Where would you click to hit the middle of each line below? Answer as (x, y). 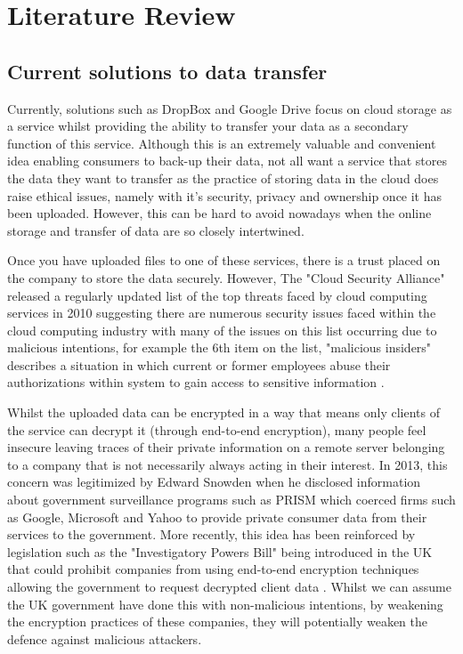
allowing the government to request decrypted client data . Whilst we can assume (229, 587)
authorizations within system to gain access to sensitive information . (196, 382)
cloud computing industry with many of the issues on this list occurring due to (222, 330)
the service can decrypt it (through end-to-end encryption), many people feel (217, 429)
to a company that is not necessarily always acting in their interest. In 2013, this (227, 464)
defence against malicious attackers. (105, 638)
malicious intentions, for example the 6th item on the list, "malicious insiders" (219, 347)
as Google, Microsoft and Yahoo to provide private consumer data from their (217, 517)
